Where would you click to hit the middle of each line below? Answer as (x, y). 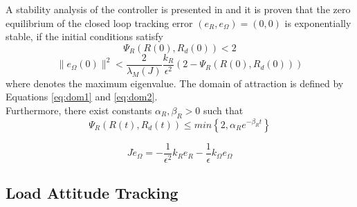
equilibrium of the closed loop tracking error (99, 22)
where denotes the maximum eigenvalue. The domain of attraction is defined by (175, 83)
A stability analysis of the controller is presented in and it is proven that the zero (178, 9)
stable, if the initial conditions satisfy (84, 36)
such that (223, 110)
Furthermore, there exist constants (79, 110)
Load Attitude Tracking (92, 193)
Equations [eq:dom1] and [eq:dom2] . (82, 97)
